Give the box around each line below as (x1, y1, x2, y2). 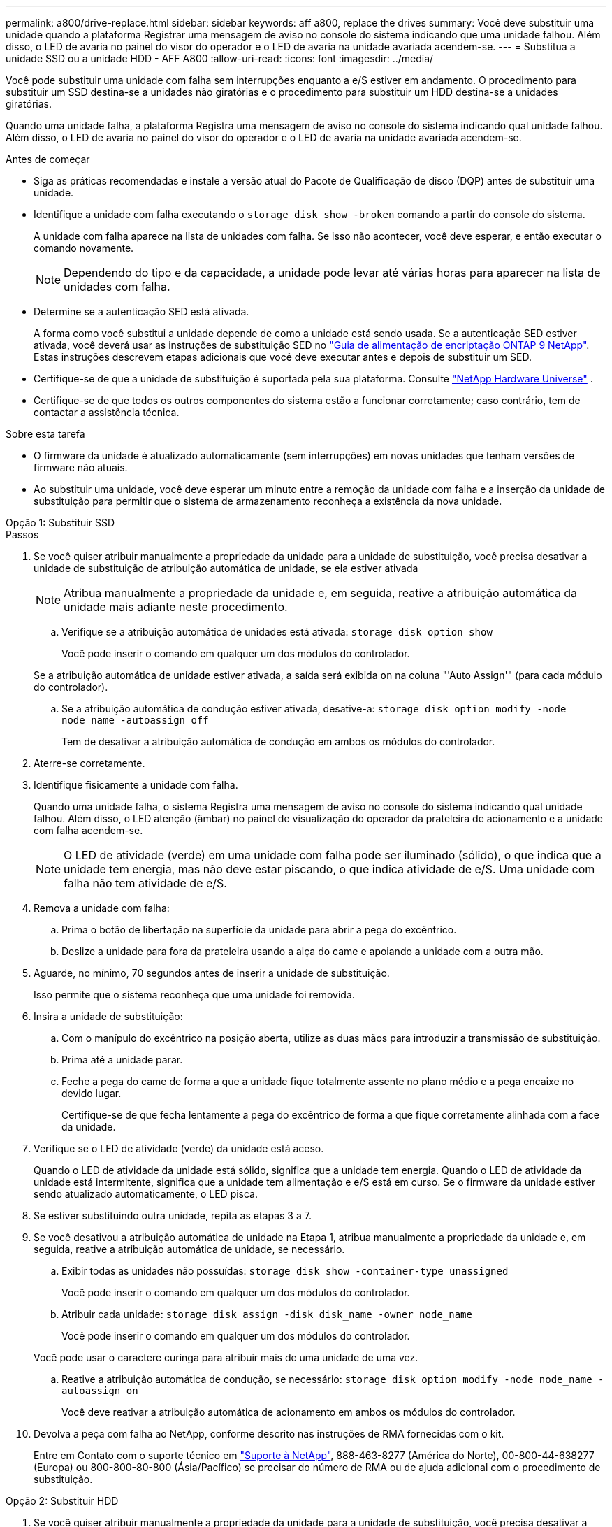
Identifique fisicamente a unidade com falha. (34, 779, 238, 791)
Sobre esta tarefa (6, 428, 85, 440)
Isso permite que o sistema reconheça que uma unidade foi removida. (34, 989, 355, 1001)
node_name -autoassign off (61, 715, 209, 726)
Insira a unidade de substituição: (34, 1010, 183, 1022)
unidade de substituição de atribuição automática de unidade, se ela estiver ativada (34, 562, 418, 574)
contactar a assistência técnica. (34, 406, 180, 418)
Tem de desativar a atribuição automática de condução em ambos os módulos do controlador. (61, 736, 495, 747)
